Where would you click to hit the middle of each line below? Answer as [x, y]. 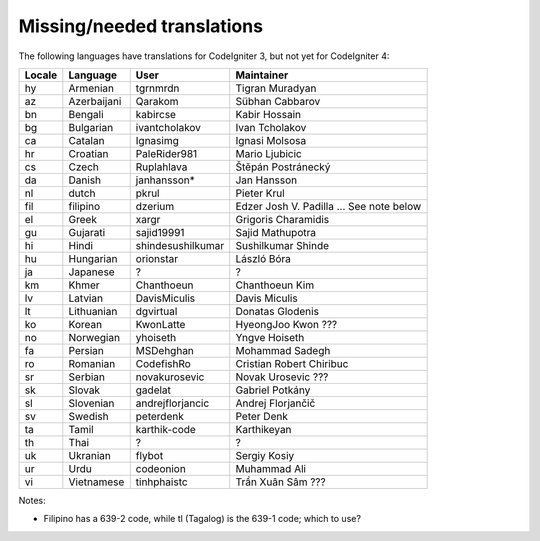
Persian [86, 350]
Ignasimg [157, 140]
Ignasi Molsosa [271, 140]
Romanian [92, 363]
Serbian [86, 377]
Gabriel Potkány [273, 390]
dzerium [155, 206]
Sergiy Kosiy [265, 455]
